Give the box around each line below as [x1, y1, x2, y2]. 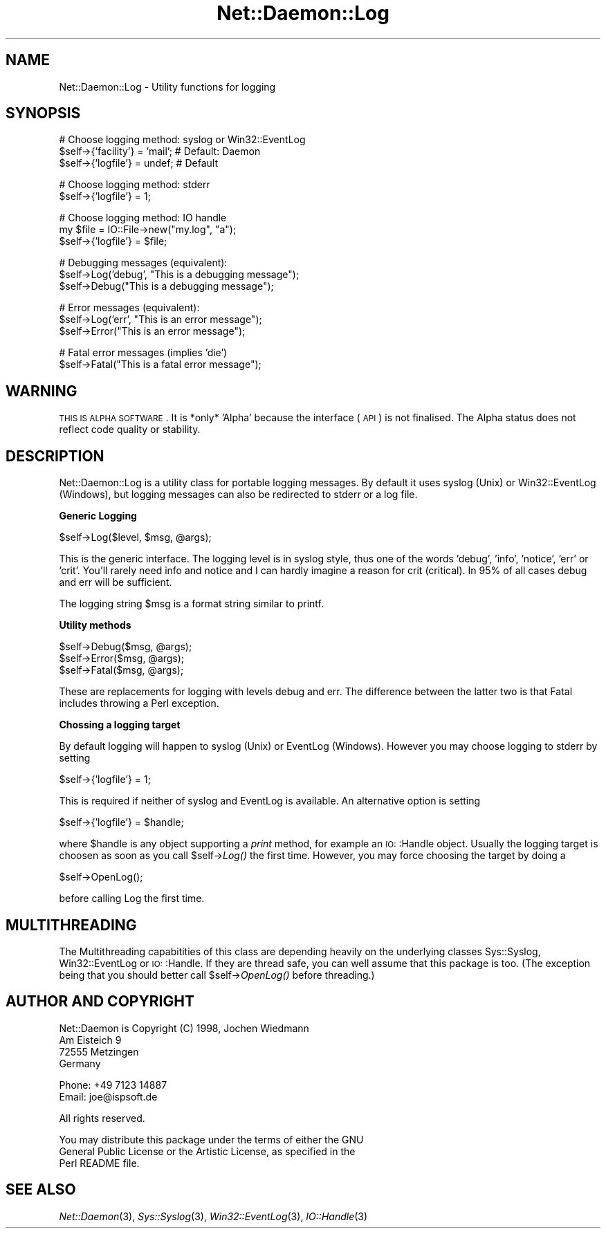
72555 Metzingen [59, 1045, 139, 1058]
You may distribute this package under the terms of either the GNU [59, 1133, 364, 1145]
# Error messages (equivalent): [59, 302, 200, 314]
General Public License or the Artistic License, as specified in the [59, 1145, 356, 1157]
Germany [59, 1057, 101, 1069]
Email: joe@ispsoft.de [59, 1090, 158, 1103]
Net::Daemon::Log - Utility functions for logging [59, 80, 276, 93]
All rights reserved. [59, 1112, 145, 1124]
